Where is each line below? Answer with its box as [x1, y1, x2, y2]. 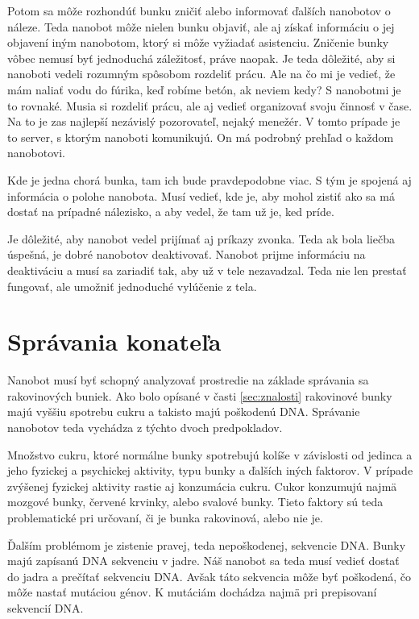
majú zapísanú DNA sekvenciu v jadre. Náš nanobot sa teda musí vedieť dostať [7, 552, 400, 569]
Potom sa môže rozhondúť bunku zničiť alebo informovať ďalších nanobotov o [7, 2, 391, 19]
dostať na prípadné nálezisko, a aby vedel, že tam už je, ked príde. [7, 203, 334, 220]
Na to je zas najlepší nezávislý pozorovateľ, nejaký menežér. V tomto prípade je [7, 113, 400, 130]
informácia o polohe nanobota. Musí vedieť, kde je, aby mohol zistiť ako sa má [7, 187, 395, 204]
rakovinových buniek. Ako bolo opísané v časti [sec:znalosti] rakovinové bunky [7, 387, 392, 404]
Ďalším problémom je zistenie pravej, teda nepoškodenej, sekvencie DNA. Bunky [7, 536, 406, 553]
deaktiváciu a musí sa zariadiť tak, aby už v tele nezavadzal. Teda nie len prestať [7, 261, 407, 278]
